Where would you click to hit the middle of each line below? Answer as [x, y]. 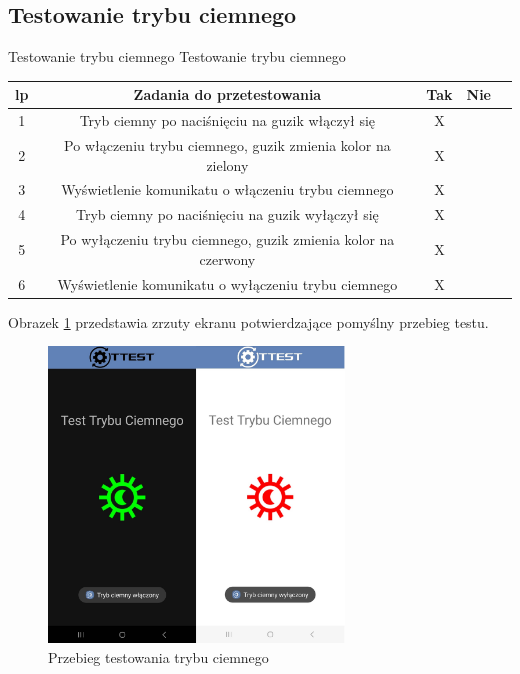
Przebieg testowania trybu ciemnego [158, 656]
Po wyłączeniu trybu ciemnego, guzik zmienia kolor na [227, 239]
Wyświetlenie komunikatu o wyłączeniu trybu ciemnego [227, 283]
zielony [227, 164]
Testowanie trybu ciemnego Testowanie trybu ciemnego [177, 56]
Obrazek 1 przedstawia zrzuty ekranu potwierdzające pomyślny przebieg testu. [248, 321]
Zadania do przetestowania [227, 94]
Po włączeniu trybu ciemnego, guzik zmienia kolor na [227, 144]
